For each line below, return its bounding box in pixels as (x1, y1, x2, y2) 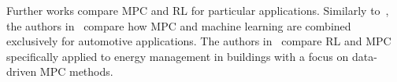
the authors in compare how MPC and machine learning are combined (6, 17, 351, 34)
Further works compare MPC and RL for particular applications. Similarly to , (6, 2, 389, 18)
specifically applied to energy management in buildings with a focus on (6, 48, 349, 64)
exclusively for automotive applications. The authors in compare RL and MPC (6, 33, 391, 49)
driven (6, 63, 37, 80)
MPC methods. (39, 63, 113, 80)
